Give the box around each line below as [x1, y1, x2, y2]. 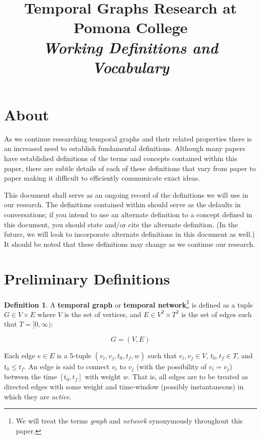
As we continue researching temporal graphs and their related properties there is [4, 133, 252, 143]
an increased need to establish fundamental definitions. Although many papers [4, 143, 245, 154]
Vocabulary [92, 56, 169, 77]
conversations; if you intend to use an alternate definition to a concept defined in [4, 209, 252, 220]
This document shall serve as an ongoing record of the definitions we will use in [4, 189, 248, 200]
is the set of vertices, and [64, 309, 142, 319]
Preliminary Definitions [4, 268, 170, 288]
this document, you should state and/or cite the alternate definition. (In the [4, 219, 238, 229]
